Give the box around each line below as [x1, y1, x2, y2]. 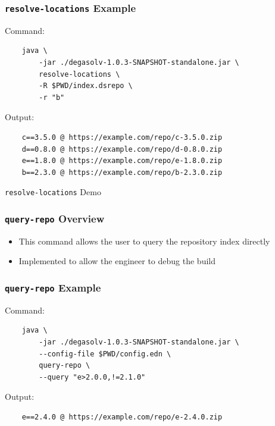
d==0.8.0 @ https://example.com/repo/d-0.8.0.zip [21, 145, 223, 154]
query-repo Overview [5, 211, 105, 225]
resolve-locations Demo [5, 186, 101, 198]
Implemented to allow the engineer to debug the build [18, 255, 215, 267]
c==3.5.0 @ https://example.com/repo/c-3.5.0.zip [21, 133, 223, 142]
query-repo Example [5, 280, 101, 295]
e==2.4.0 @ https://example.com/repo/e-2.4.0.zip [21, 412, 223, 421]
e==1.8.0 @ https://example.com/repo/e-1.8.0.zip [21, 156, 223, 165]
